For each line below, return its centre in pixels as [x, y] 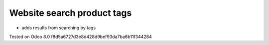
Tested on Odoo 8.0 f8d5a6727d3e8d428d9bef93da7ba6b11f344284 [80, 37]
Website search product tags [70, 13]
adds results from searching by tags [59, 28]
